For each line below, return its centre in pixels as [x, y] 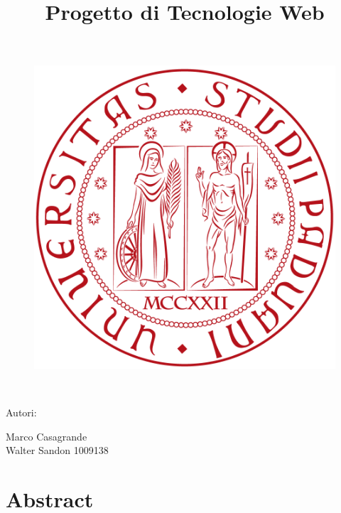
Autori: [21, 412]
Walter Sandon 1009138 [57, 450]
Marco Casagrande [47, 436]
